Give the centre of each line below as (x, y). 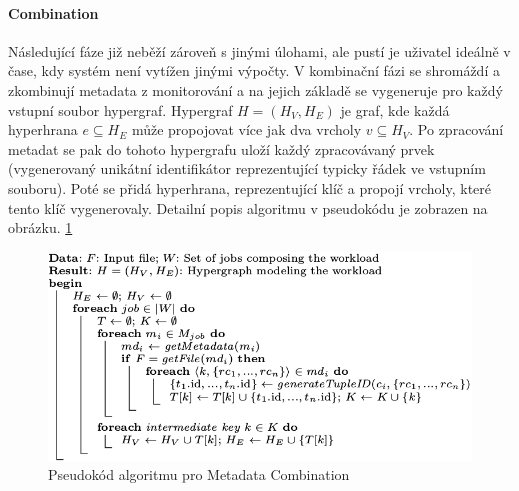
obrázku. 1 (40, 227)
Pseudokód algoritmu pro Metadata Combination (199, 474)
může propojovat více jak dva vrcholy (246, 129)
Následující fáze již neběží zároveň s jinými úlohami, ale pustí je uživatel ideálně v (259, 50)
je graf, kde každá (395, 109)
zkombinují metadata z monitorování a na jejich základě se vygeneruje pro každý (255, 89)
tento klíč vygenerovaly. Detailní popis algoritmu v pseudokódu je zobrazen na (248, 207)
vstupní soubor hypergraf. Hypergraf (120, 109)
